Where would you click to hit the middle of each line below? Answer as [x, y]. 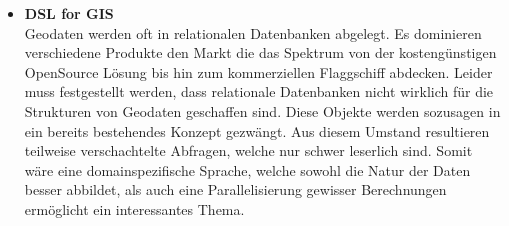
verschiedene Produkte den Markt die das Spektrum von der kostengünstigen [260, 52]
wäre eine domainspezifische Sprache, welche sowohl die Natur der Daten [247, 169]
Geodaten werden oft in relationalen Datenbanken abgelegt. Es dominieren [253, 32]
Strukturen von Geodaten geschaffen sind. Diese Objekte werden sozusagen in [262, 110]
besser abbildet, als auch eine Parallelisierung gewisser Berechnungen [235, 189]
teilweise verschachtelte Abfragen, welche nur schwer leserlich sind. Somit [248, 150]
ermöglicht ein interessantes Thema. [134, 208]
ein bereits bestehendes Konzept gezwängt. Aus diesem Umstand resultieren [257, 130]
